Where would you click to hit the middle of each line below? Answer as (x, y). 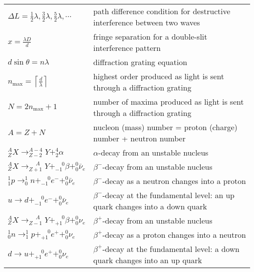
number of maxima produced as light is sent (169, 102)
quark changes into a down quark (150, 206)
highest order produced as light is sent (159, 76)
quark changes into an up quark (148, 260)
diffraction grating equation (140, 62)
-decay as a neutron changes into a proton (174, 181)
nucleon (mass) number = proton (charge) (166, 127)
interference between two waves (147, 22)
